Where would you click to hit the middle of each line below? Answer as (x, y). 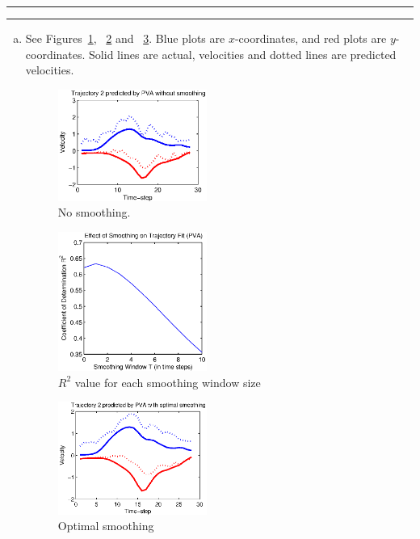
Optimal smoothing (106, 526)
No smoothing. (94, 212)
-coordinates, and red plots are (311, 38)
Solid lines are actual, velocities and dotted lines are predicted (243, 54)
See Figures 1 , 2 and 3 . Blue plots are (125, 38)
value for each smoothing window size (168, 382)
